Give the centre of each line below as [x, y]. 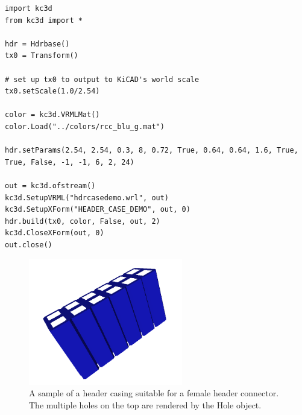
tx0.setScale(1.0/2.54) [52, 91]
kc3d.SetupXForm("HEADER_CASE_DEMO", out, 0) [98, 210]
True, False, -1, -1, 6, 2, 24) [70, 162]
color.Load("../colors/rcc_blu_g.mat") [85, 126]
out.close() [29, 245]
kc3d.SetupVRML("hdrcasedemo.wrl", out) [87, 198]
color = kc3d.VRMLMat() [52, 115]
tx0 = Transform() [42, 56]
